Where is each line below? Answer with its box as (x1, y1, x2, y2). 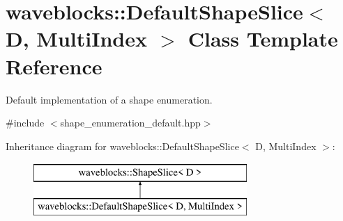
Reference (6, 51, 102, 80)
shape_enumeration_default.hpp (60, 115, 201, 130)
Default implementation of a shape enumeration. (6, 92, 213, 106)
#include (6, 115, 45, 130)
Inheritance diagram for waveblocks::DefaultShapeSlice (6, 138, 239, 153)
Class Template (188, 24, 338, 53)
